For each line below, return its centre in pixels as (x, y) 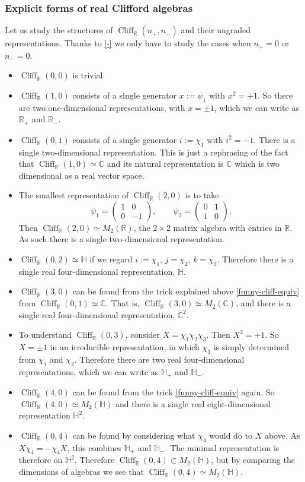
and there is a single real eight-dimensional (193, 403)
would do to (231, 435)
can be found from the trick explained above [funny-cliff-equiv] (186, 291)
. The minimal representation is (222, 447)
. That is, (123, 303)
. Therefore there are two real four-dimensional (159, 359)
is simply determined (251, 347)
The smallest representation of (74, 195)
